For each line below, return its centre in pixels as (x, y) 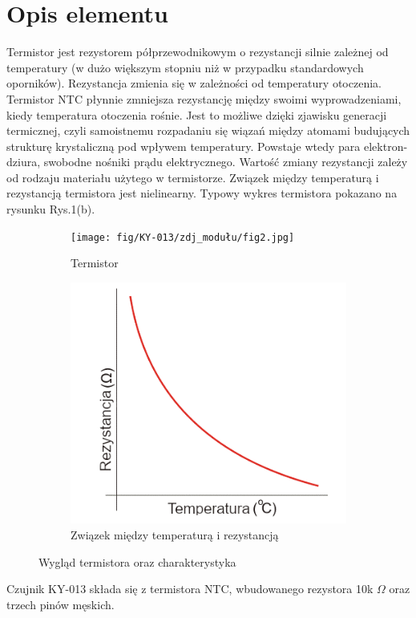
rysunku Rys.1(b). (51, 209)
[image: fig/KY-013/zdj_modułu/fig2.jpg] (183, 237)
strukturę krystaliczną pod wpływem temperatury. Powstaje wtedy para (184, 146)
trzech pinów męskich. (61, 604)
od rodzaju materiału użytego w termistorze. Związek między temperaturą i (193, 177)
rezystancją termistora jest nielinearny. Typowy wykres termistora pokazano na (202, 193)
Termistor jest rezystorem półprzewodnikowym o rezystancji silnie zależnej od (198, 52)
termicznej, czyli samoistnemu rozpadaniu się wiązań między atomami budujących (208, 130)
